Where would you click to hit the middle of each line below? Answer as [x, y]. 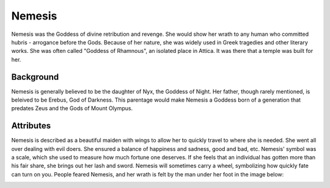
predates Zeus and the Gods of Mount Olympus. [72, 108]
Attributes [31, 126]
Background [35, 77]
